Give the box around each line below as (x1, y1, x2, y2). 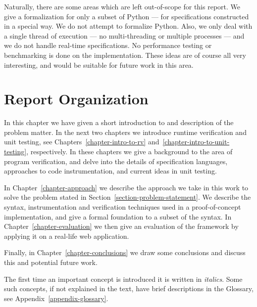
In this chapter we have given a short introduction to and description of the (4, 117, 234, 128)
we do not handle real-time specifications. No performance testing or (4, 40, 212, 50)
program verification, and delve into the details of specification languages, (4, 156, 228, 166)
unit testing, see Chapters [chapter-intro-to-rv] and (4, 136, 159, 147)
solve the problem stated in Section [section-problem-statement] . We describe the (4, 192, 251, 202)
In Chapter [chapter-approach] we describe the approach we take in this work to (4, 182, 249, 192)
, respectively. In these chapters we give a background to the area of (26, 146, 233, 157)
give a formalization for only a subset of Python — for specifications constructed (4, 11, 249, 21)
